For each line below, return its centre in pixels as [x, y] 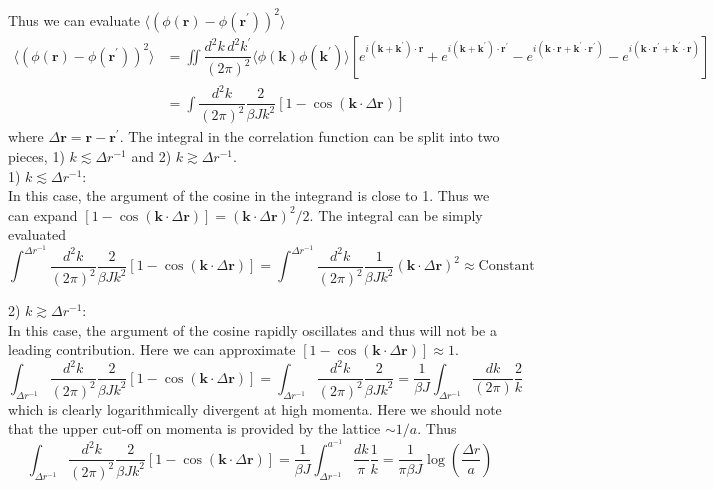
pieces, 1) [36, 156]
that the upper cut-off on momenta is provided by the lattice [194, 428]
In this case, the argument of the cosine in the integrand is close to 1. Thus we [249, 195]
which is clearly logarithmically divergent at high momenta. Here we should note [255, 408]
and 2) [151, 156]
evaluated [37, 234]
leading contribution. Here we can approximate [152, 349]
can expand [43, 214]
